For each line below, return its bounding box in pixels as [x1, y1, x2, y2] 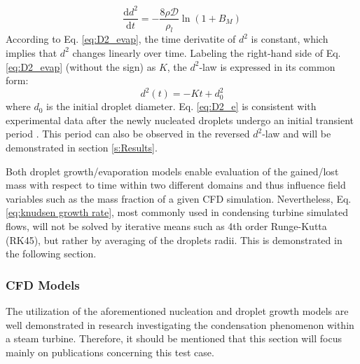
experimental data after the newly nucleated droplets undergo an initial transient [6, 112, 354, 127]
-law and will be [262, 126, 331, 141]
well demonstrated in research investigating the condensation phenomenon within [6, 317, 354, 332]
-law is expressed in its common [199, 59, 335, 74]
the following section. [6, 246, 97, 261]
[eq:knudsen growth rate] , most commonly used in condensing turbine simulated [6, 205, 348, 220]
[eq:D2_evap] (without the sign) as [6, 59, 156, 74]
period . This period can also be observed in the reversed [6, 126, 250, 141]
